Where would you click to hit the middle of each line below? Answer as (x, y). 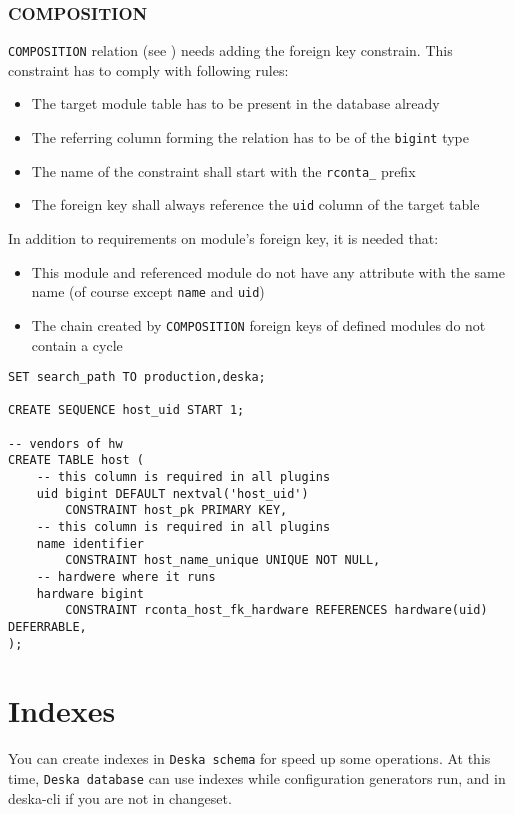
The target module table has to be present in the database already (235, 103)
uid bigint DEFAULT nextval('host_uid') (172, 493)
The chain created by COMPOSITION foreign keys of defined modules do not (258, 324)
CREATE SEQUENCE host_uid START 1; (126, 410)
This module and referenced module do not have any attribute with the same (268, 271)
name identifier (90, 543)
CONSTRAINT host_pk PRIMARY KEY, (176, 510)
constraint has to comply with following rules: (148, 69)
